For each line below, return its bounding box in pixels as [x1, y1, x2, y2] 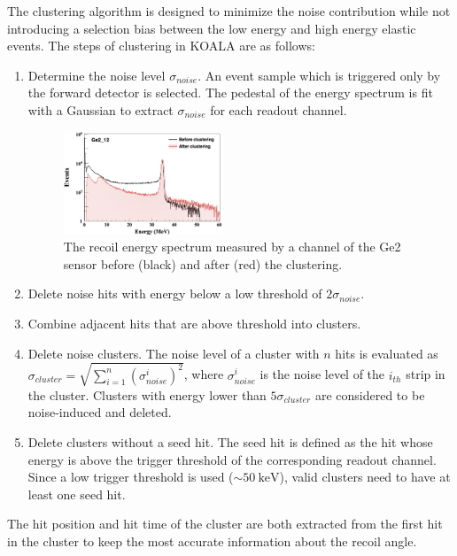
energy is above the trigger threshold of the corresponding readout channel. [27, 450, 437, 468]
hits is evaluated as [335, 344, 438, 362]
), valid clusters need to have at [279, 467, 451, 486]
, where [183, 365, 224, 383]
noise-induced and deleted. [27, 403, 172, 421]
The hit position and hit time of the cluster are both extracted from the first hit [7, 514, 443, 533]
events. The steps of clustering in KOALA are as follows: [7, 36, 315, 55]
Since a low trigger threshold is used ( [27, 467, 234, 486]
